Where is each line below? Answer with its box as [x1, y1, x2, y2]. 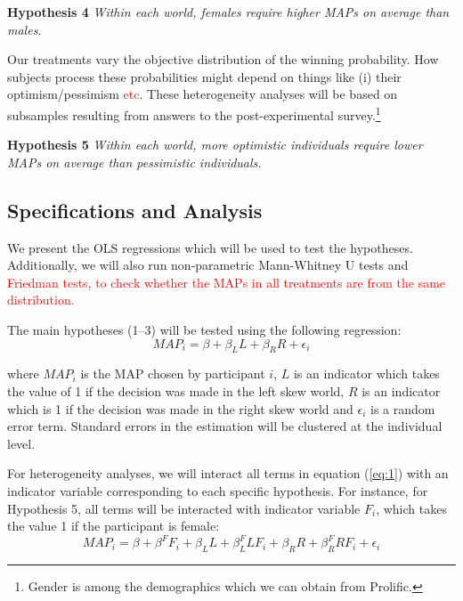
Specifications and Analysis [7, 196, 263, 223]
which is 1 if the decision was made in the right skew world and [7, 399, 353, 418]
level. [7, 434, 36, 452]
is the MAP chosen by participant [80, 364, 265, 383]
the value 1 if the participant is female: [7, 516, 220, 535]
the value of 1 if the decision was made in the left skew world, [7, 381, 345, 400]
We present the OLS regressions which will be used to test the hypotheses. [7, 238, 413, 256]
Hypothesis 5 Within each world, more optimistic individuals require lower [7, 135, 423, 154]
